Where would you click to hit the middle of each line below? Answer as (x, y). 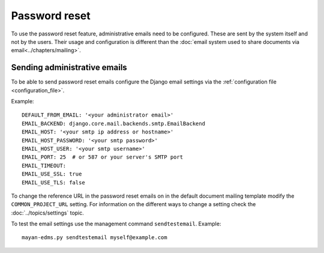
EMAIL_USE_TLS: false (53, 182)
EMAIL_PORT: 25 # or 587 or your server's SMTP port (102, 157)
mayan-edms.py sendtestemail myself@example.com (94, 238)
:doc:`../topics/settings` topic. (47, 213)
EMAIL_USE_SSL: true (52, 174)
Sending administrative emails (69, 68)
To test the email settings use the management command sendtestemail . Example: (116, 224)
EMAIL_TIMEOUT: (44, 166)
